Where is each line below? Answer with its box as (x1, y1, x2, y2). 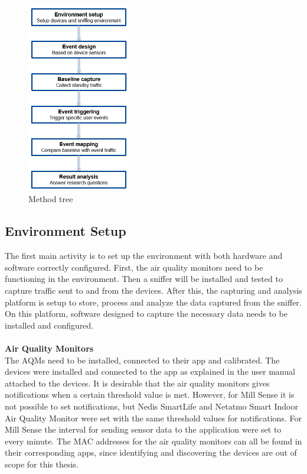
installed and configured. (5, 319, 94, 331)
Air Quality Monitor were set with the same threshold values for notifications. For (5, 411, 302, 424)
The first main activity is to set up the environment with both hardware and (5, 249, 283, 262)
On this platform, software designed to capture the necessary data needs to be (5, 307, 288, 320)
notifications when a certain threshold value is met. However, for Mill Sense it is (5, 388, 295, 401)
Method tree (28, 193, 73, 205)
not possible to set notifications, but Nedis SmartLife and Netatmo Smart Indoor (5, 400, 298, 412)
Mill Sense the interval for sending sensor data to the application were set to (5, 423, 282, 436)
